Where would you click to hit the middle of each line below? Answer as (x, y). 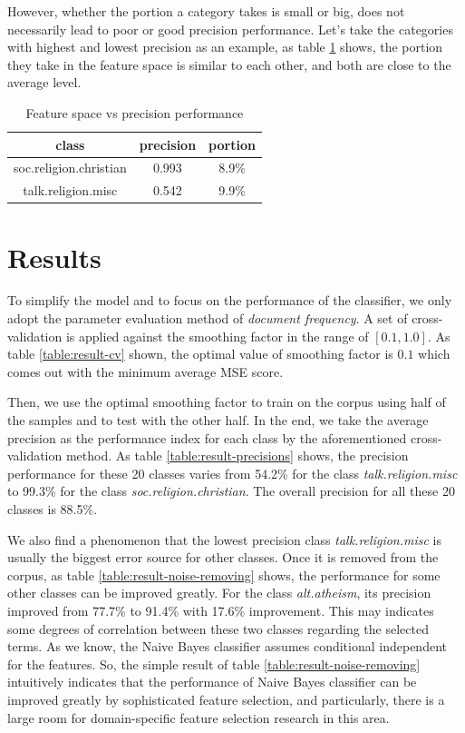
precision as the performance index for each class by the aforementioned (207, 437)
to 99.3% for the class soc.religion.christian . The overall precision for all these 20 (231, 491)
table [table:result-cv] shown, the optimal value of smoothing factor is (200, 354)
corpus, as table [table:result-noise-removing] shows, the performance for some (224, 575)
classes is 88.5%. (53, 509)
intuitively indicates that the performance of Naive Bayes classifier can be (212, 682)
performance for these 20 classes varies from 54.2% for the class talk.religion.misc (232, 473)
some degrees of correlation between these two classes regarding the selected (218, 628)
